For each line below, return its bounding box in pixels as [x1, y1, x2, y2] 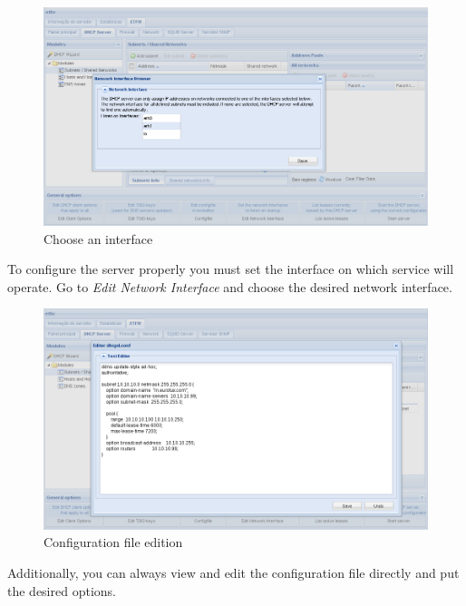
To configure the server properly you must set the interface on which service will [7, 259, 454, 279]
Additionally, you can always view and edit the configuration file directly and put [7, 562, 460, 582]
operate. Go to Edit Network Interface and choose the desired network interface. [7, 277, 452, 296]
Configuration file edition [44, 533, 183, 552]
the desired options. [7, 581, 116, 600]
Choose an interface [44, 229, 153, 248]
